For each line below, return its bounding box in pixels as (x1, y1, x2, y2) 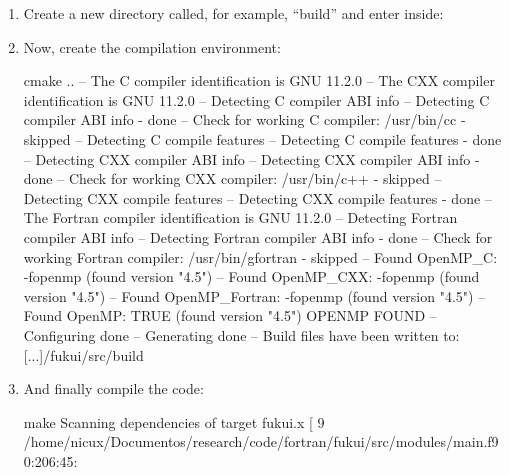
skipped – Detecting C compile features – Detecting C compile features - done (23, 128, 502, 149)
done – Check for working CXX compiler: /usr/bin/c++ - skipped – (23, 168, 442, 189)
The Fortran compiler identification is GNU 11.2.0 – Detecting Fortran (23, 207, 458, 228)
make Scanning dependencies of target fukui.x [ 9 (23, 411, 325, 432)
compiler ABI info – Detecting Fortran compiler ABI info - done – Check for (23, 226, 493, 247)
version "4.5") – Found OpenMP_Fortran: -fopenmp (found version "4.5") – (23, 285, 486, 306)
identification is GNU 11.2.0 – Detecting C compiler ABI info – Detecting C (23, 89, 490, 110)
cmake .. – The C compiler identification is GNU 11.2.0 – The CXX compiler (23, 70, 495, 91)
